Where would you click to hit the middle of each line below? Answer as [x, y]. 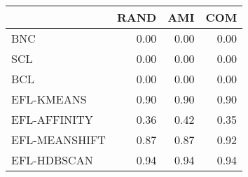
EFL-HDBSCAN [52, 160]
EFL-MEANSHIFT [58, 140]
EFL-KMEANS [49, 99]
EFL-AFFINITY [52, 119]
